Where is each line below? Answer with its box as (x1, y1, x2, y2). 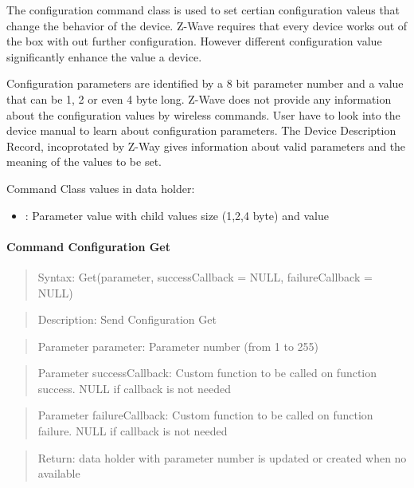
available (37, 465, 80, 482)
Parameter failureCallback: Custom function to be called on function (37, 407, 373, 423)
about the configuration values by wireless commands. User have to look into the (6, 106, 400, 123)
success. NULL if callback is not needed (37, 380, 231, 396)
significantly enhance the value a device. (6, 48, 202, 65)
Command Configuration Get (6, 238, 170, 254)
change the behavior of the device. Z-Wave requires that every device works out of (6, 17, 408, 33)
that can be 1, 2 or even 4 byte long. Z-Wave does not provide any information (6, 90, 392, 107)
